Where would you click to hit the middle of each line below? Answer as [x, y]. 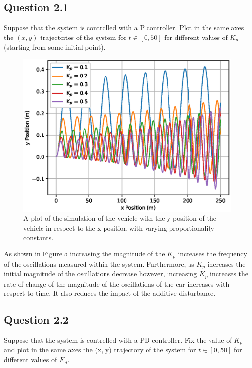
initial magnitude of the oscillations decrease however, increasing [101, 274]
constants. [39, 237]
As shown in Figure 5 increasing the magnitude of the [84, 254]
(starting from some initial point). [55, 47]
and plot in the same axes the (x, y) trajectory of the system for [100, 350]
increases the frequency [212, 254]
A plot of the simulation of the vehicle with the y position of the [120, 218]
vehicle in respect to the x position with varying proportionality [119, 228]
